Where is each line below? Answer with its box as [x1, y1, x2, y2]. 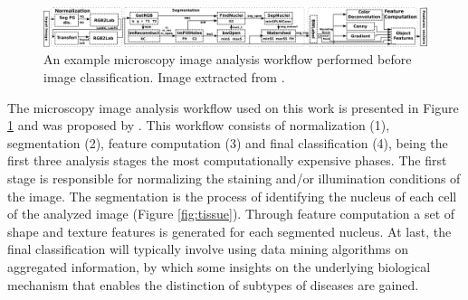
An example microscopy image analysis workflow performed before [43, 50, 412, 69]
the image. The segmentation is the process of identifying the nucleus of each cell [7, 186, 457, 205]
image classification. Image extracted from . [43, 68, 285, 87]
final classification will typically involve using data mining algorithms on [7, 239, 408, 258]
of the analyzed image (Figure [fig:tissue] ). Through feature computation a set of [7, 204, 455, 223]
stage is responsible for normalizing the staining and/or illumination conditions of [7, 169, 461, 188]
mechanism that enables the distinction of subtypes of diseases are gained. [7, 275, 419, 294]
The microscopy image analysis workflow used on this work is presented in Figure [7, 98, 459, 117]
